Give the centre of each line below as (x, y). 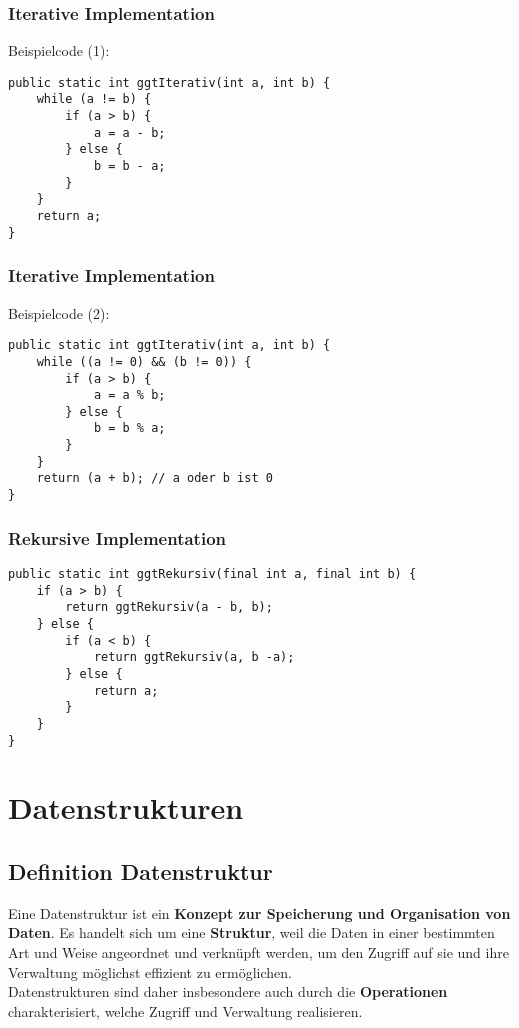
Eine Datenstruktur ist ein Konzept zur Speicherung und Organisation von (259, 912)
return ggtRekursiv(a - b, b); (169, 607)
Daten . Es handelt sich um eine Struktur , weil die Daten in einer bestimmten (251, 932)
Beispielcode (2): (59, 312)
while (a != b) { (94, 99)
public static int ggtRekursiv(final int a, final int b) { (212, 573)
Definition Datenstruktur (140, 870)
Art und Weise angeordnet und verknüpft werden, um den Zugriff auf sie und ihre (258, 951)
